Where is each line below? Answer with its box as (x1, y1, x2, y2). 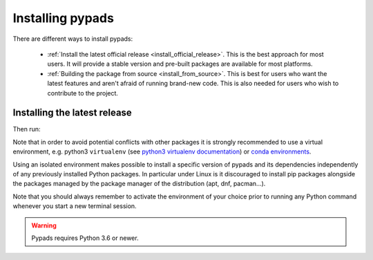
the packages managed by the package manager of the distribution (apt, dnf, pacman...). (12, 180, 266, 188)
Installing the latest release (12, 107, 133, 119)
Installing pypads (12, 10, 114, 26)
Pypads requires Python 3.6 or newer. (31, 234, 139, 242)
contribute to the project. (47, 89, 119, 97)
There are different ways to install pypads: (12, 35, 133, 43)
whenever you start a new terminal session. (12, 202, 137, 210)
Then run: (12, 125, 41, 133)
